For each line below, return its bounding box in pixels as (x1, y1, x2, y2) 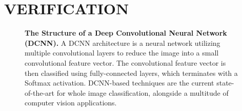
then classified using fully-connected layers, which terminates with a (25, 67, 238, 78)
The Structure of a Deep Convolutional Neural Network (25, 27, 227, 38)
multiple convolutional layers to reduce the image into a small (25, 47, 219, 58)
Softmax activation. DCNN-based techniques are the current (25, 77, 214, 88)
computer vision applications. (25, 97, 117, 108)
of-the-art (25, 87, 54, 98)
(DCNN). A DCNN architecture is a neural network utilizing (25, 37, 220, 48)
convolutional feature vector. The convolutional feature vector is (25, 57, 226, 68)
